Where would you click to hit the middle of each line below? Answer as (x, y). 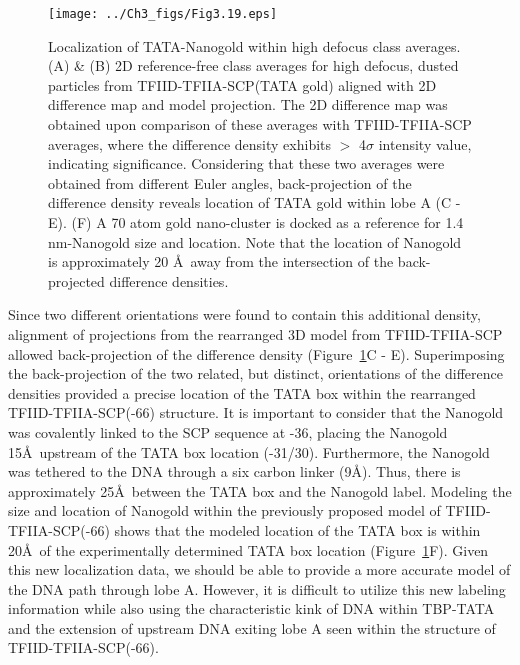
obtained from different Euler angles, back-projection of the (230, 182)
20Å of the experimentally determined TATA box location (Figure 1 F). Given (248, 549)
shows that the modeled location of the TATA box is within (297, 529)
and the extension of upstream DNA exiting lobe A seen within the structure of (252, 627)
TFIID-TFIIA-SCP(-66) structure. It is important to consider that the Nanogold (256, 412)
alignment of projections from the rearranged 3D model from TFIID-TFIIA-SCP (255, 333)
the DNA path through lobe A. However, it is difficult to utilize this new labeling (257, 588)
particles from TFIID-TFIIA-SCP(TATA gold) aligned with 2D (242, 84)
